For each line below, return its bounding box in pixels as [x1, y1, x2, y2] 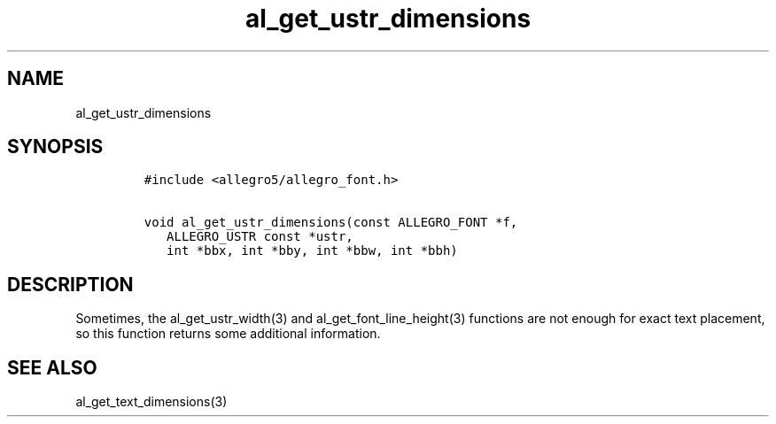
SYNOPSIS [7, 135, 104, 158]
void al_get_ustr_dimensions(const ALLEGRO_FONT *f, [144, 215, 518, 230]
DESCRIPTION [7, 273, 134, 296]
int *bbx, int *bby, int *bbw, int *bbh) [167, 243, 458, 258]
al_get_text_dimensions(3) [75, 394, 228, 410]
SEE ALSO [7, 356, 97, 379]
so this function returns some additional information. [75, 326, 381, 342]
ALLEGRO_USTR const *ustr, [167, 229, 353, 244]
